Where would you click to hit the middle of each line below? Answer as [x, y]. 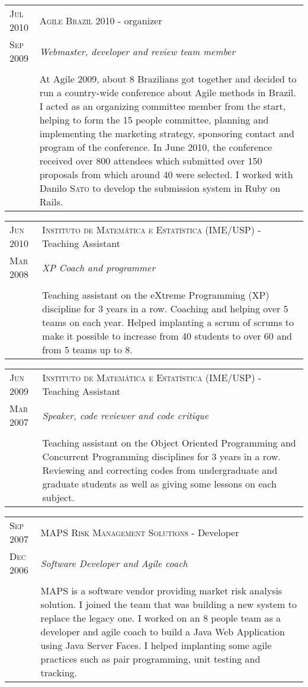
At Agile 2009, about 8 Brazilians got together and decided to [168, 79]
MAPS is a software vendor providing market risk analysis [161, 591]
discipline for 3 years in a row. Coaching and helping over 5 [165, 308]
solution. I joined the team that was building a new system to [169, 604]
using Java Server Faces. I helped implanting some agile [156, 645]
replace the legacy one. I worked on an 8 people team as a [161, 618]
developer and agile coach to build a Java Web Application [163, 631]
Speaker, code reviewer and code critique [126, 415]
